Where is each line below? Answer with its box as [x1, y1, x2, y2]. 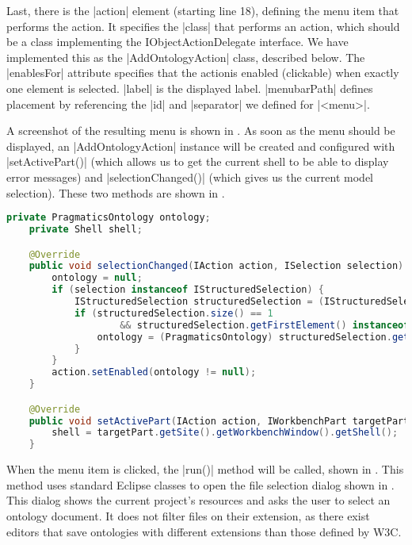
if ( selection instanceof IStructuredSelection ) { [51, 284, 324, 296]
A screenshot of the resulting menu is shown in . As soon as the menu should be [6, 122, 395, 139]
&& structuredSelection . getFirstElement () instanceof [120, 319, 410, 331]
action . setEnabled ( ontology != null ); [51, 367, 257, 378]
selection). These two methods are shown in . [6, 184, 225, 201]
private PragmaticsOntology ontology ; [6, 212, 211, 224]
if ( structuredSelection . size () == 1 [74, 307, 273, 319]
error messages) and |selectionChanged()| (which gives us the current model [6, 168, 374, 185]
